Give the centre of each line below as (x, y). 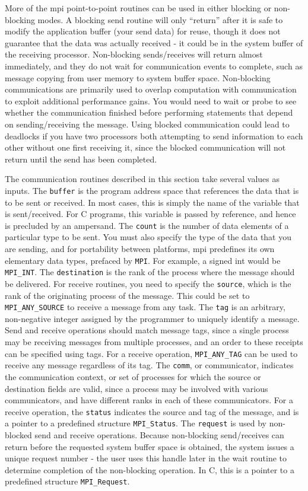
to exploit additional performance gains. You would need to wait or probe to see (151, 101)
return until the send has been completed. (81, 159)
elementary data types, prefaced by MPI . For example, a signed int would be (143, 260)
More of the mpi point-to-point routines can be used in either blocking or (138, 8)
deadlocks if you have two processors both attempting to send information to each (154, 135)
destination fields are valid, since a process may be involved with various (136, 388)
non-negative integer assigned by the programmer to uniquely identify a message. (152, 318)
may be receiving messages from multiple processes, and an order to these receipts (154, 342)
